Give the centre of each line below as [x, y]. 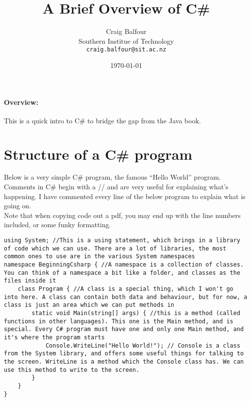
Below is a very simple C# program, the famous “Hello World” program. [112, 177]
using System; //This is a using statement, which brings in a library [122, 241]
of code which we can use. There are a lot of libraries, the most [115, 248]
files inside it [30, 281]
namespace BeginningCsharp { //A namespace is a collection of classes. [124, 265]
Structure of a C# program [98, 154]
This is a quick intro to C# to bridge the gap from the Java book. [102, 120]
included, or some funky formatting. [58, 225]
